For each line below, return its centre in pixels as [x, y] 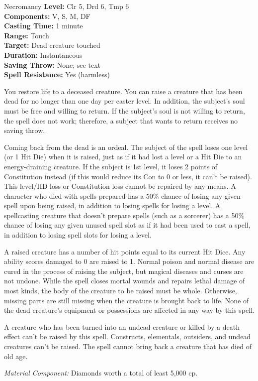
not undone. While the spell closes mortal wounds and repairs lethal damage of [125, 281]
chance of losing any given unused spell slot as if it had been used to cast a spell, [127, 225]
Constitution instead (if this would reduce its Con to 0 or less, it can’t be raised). [128, 176]
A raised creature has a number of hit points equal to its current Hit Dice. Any [125, 251]
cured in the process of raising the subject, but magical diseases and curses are [124, 271]
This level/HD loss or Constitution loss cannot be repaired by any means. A [120, 186]
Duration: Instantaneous [43, 55]
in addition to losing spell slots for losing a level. [78, 235]
